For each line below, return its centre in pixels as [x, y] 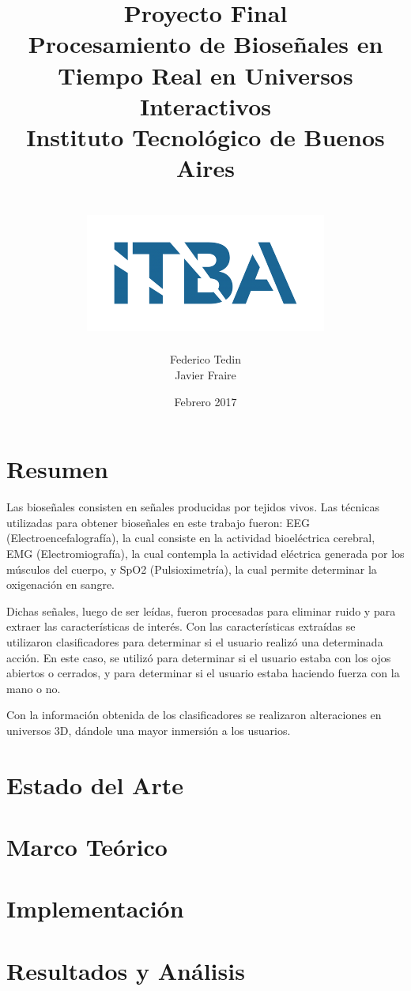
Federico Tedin [205, 359]
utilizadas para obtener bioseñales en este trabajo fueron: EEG [158, 522]
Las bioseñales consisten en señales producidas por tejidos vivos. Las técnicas [193, 507]
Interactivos [205, 106]
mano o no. [34, 688]
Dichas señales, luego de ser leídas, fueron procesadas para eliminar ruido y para [201, 610]
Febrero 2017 [205, 401]
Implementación [95, 908]
